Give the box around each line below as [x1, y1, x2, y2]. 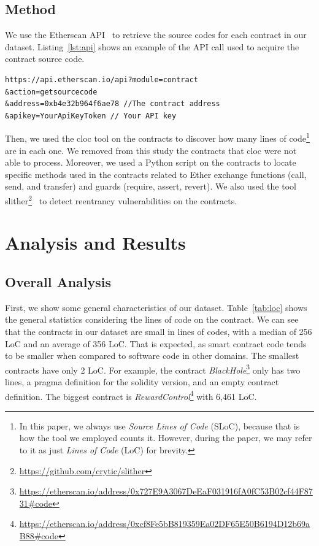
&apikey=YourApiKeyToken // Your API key [5, 111, 177, 120]
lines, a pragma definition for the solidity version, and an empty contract [5, 375, 279, 388]
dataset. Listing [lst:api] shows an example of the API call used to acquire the [5, 40, 299, 53]
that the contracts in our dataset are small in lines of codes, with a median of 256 [5, 325, 312, 337]
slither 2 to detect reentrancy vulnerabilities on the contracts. [5, 192, 237, 207]
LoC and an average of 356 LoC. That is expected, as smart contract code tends [5, 337, 307, 350]
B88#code [19, 529, 58, 542]
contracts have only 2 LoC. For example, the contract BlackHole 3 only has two [5, 361, 301, 376]
